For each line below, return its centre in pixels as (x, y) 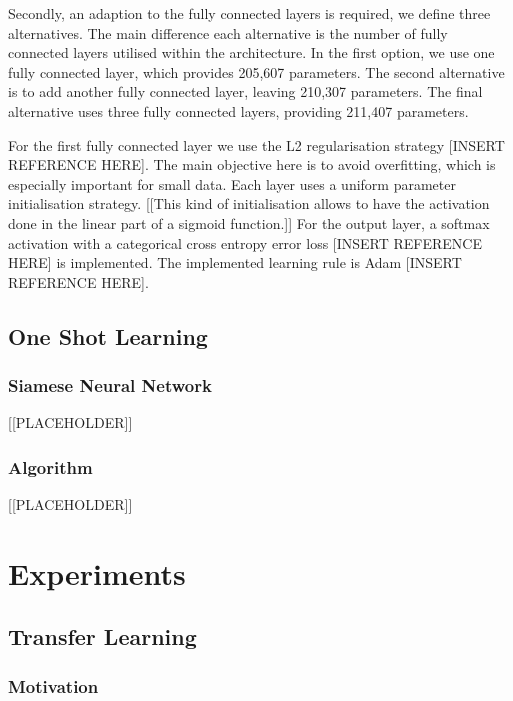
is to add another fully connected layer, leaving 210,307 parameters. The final (245, 91)
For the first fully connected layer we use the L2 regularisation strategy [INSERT (256, 144)
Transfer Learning (102, 636)
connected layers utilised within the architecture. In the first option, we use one (251, 52)
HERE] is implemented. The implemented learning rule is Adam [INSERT (235, 262)
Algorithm (50, 466)
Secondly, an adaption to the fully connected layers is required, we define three (249, 13)
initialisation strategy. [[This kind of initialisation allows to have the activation (249, 203)
